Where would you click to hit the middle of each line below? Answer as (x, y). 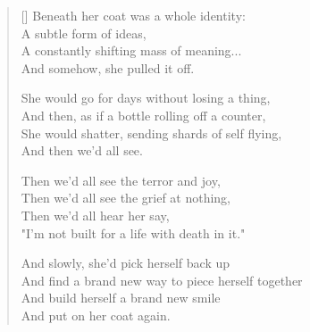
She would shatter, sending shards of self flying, (151, 133)
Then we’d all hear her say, (95, 215)
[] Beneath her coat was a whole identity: (133, 15)
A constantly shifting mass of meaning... (131, 50)
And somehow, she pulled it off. (108, 67)
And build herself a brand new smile (121, 298)
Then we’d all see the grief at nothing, (126, 198)
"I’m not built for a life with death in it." (133, 232)
